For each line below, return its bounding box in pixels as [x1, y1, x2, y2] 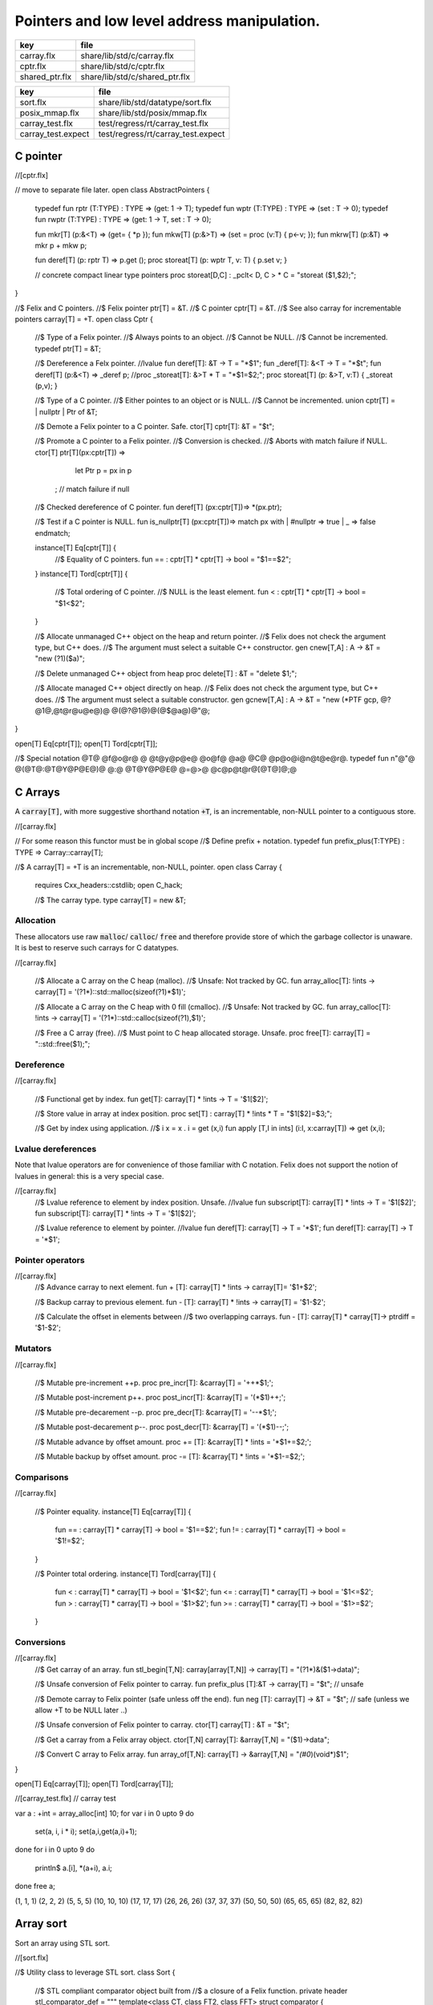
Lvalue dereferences [14, 1144, 97, 1155]
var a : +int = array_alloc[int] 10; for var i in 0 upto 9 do [14, 1809, 194, 1818]
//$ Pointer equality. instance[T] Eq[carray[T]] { [34, 1506, 192, 1516]
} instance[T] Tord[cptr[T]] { [34, 569, 128, 578]
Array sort [14, 1917, 67, 1930]
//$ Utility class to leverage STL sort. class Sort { [14, 1967, 176, 1977]
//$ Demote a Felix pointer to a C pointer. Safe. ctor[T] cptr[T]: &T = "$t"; [34, 422, 275, 431]
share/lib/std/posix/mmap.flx [98, 107, 208, 118]
